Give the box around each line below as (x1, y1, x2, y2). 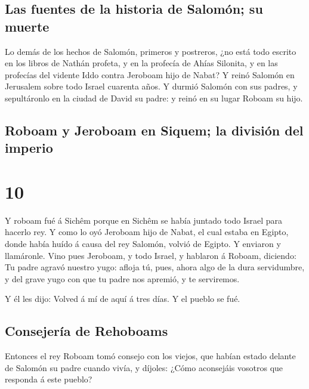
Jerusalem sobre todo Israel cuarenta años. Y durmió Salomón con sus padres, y (5, 80, 298, 92)
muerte (5, 17, 50, 35)
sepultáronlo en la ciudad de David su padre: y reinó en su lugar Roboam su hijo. (5, 91, 303, 104)
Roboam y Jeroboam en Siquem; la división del (5, 121, 304, 139)
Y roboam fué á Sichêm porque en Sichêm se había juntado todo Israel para (5, 214, 283, 226)
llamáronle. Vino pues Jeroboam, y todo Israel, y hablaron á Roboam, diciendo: (5, 249, 296, 261)
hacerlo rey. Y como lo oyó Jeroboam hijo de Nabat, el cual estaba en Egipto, (5, 226, 289, 238)
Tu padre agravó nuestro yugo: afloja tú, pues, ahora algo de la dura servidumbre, (5, 261, 305, 273)
